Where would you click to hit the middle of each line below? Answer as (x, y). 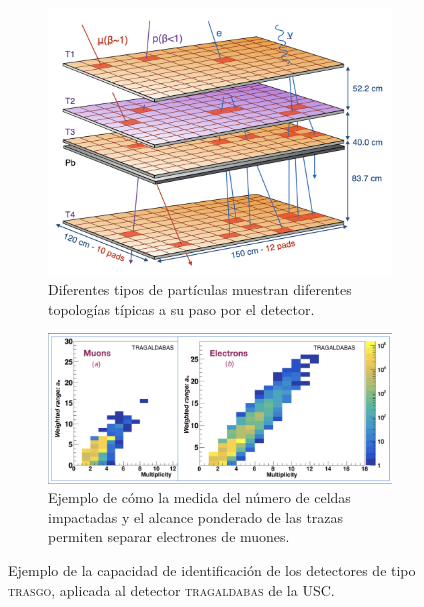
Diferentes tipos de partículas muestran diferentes (200, 289)
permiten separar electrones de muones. (169, 536)
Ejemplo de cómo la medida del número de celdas (199, 497)
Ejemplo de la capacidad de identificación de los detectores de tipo (212, 569)
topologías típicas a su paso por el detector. (181, 308)
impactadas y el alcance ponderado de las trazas (196, 516)
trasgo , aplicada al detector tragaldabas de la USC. (171, 589)
